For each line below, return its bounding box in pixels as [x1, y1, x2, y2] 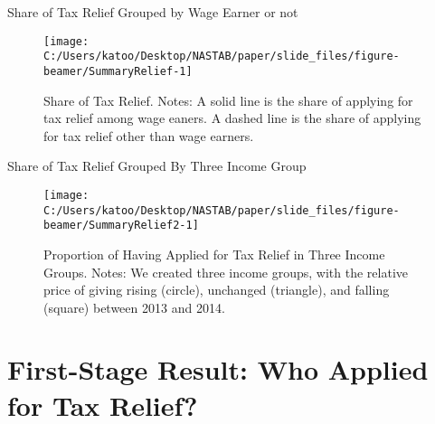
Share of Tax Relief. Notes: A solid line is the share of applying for [43, 90, 413, 109]
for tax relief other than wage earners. [43, 126, 254, 145]
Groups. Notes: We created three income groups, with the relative [43, 262, 409, 281]
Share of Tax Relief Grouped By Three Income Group [7, 156, 307, 175]
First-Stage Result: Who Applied [7, 351, 429, 388]
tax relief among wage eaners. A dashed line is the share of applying [43, 108, 421, 127]
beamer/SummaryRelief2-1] [43, 219, 199, 232]
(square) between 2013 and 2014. [43, 297, 225, 316]
